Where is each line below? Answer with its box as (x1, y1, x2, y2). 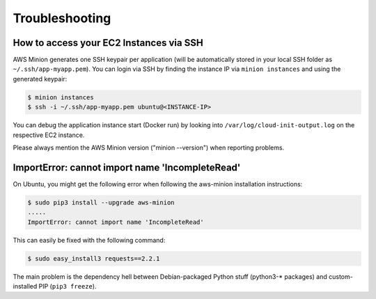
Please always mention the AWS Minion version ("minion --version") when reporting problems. (13, 143, 285, 152)
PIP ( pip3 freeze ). (38, 282, 97, 290)
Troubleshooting (13, 10, 111, 26)
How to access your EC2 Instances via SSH (13, 37, 203, 49)
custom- (328, 272, 353, 281)
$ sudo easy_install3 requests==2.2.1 (27, 254, 160, 262)
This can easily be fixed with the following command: (13, 236, 166, 244)
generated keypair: (13, 74, 68, 83)
